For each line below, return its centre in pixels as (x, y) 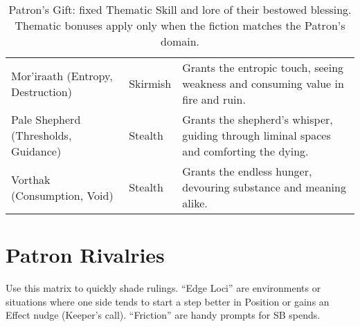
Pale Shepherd (46, 119)
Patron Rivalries (85, 255)
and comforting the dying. (245, 151)
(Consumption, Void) (62, 195)
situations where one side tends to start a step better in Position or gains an (168, 301)
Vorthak (31, 179)
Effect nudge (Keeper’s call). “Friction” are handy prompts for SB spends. (163, 315)
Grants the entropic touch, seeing (263, 67)
